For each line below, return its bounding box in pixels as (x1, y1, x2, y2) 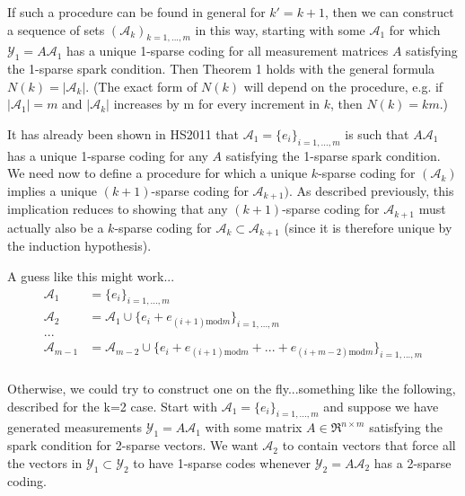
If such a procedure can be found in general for (7, 3, 266, 21)
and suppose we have (323, 396, 439, 415)
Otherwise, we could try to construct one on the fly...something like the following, (7, 379, 456, 398)
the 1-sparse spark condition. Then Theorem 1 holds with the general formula (7, 59, 435, 78)
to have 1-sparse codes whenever (133, 453, 311, 472)
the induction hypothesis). (7, 236, 152, 255)
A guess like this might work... (7, 266, 175, 285)
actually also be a (7, 217, 104, 236)
